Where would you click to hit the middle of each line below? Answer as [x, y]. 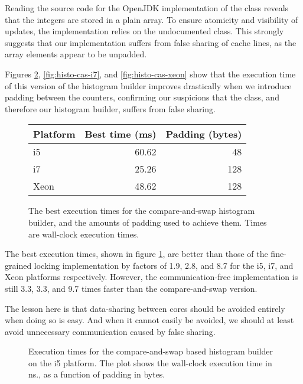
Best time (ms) [120, 134]
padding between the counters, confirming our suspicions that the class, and [142, 97]
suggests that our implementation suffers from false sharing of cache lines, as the [151, 42]
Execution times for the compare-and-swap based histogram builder [151, 351]
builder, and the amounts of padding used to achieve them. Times [148, 222]
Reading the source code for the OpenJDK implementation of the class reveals [147, 8]
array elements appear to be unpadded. [76, 54]
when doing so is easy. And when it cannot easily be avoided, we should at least [149, 320]
